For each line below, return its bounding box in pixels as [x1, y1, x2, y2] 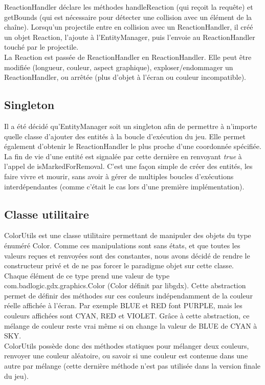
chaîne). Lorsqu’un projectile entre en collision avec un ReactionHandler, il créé [4, 22, 253, 32]
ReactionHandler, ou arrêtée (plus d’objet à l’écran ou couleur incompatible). [4, 72, 247, 82]
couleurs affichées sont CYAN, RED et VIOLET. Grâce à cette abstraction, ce [4, 310, 250, 321]
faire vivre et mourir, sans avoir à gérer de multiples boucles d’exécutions [4, 170, 234, 181]
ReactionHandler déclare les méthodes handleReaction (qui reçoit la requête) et [4, 2, 253, 12]
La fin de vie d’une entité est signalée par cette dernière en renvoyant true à [4, 151, 242, 161]
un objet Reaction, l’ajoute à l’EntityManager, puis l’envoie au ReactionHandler [4, 31, 255, 42]
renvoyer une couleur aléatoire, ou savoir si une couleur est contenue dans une [4, 350, 248, 361]
